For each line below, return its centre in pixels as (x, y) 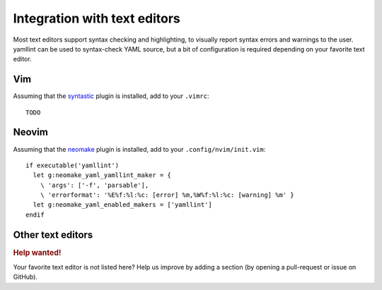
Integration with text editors (97, 18)
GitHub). (25, 277)
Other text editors (53, 235)
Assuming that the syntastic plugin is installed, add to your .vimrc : (111, 96)
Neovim (31, 132)
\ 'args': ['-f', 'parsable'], (94, 185)
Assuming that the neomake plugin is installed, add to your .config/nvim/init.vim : (139, 149)
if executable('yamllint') (73, 165)
